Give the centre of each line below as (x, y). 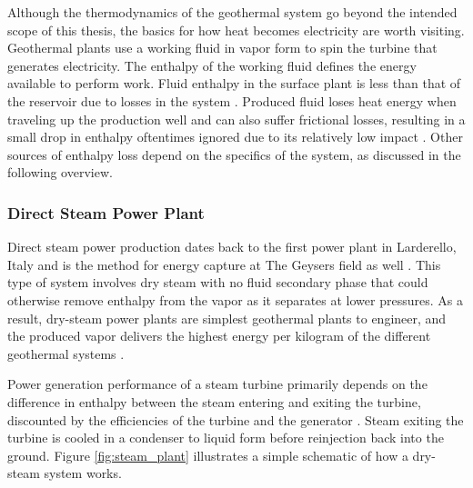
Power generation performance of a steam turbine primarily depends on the (217, 384)
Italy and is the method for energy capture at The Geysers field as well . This (224, 264)
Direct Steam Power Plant (106, 212)
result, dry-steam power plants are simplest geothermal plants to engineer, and (227, 318)
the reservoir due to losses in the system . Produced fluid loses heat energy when (232, 100)
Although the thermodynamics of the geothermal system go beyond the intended (232, 12)
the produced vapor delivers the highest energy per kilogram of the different (219, 336)
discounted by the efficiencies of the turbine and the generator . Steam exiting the (236, 419)
